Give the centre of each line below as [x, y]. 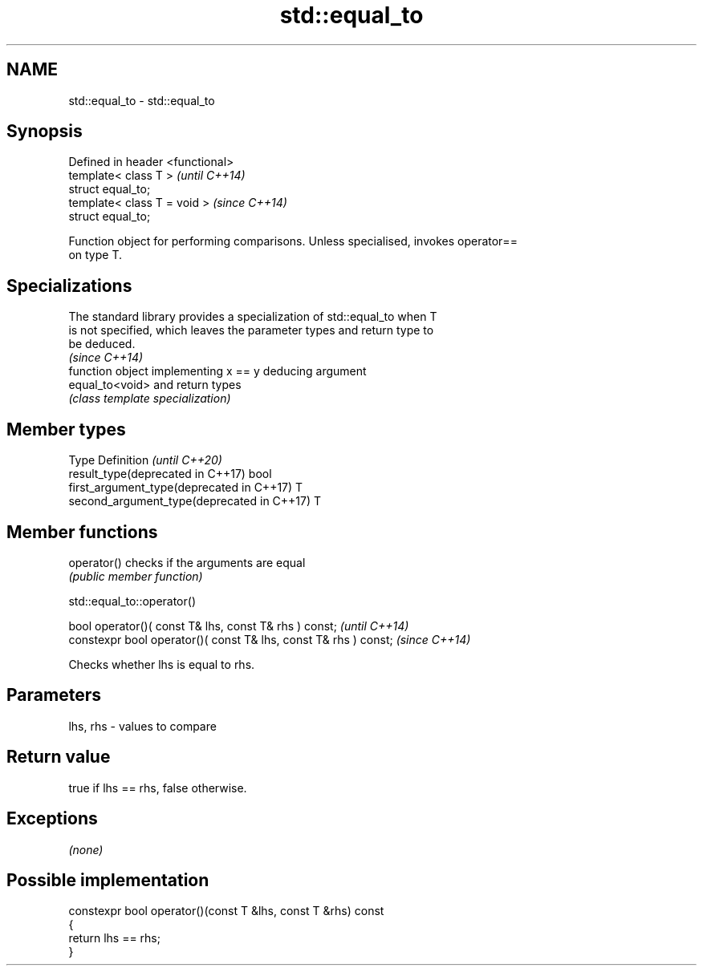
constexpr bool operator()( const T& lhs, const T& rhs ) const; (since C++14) [270, 639]
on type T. [95, 255]
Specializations [69, 286]
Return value [59, 757]
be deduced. [102, 344]
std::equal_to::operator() [132, 601]
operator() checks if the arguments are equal [187, 562]
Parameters [54, 695]
